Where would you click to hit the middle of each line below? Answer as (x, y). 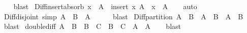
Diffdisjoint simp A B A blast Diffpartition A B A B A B (123, 16)
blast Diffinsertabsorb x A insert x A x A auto (105, 6)
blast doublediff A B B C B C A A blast (92, 26)
